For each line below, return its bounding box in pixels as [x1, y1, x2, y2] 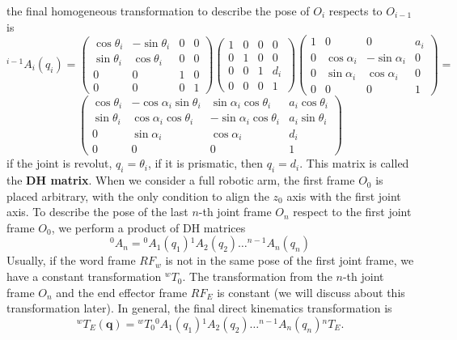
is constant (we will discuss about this [217, 283, 405, 300]
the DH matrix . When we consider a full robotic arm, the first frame [6, 172, 355, 189]
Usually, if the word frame [6, 252, 136, 269]
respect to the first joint [293, 203, 412, 220]
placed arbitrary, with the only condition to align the [6, 187, 269, 204]
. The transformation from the [182, 268, 332, 285]
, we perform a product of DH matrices [51, 219, 246, 236]
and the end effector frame [56, 283, 188, 300]
